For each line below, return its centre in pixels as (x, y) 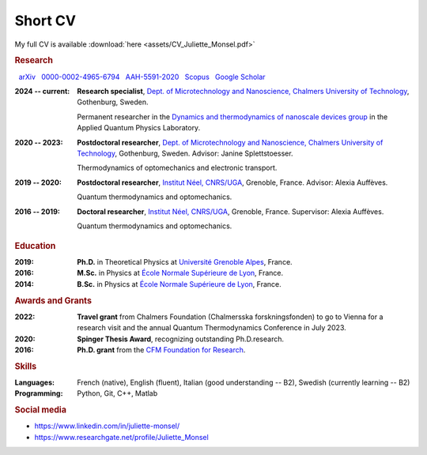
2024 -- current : (42, 91)
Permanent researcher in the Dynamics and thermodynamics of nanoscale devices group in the (232, 117)
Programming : (39, 393)
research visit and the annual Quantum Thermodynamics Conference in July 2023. (212, 328)
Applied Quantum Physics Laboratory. (139, 128)
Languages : (35, 382)
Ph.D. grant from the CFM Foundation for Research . (161, 350)
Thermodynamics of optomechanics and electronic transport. (177, 168)
